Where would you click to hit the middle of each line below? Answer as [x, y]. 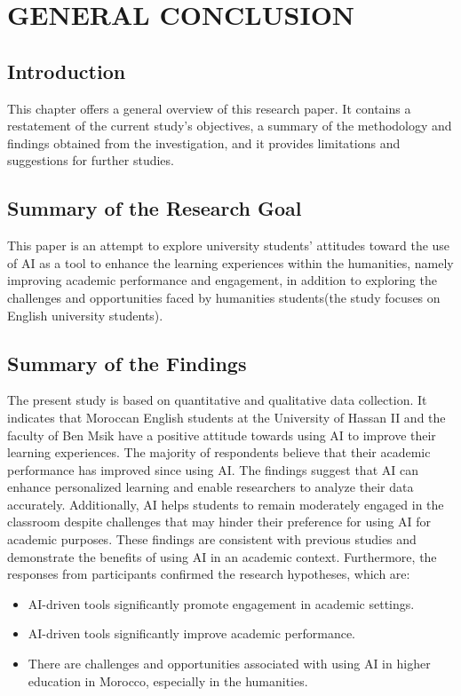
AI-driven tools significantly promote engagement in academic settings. [221, 603]
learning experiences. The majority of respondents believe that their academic [219, 452]
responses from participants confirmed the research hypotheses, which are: [209, 574]
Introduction [67, 71]
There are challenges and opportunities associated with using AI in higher [229, 664]
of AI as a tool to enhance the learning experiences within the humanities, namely [230, 262]
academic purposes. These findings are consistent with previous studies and [212, 539]
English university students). [85, 315]
